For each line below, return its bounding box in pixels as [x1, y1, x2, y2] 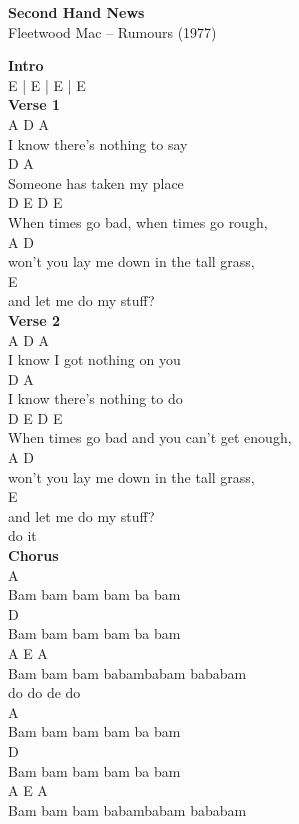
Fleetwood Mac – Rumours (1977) [8, 21, 217, 42]
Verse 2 [8, 309, 60, 330]
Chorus [8, 545, 59, 566]
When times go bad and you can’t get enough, [8, 427, 292, 448]
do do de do [8, 682, 81, 703]
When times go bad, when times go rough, [8, 211, 268, 232]
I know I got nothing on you [8, 349, 181, 370]
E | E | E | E [8, 74, 86, 95]
